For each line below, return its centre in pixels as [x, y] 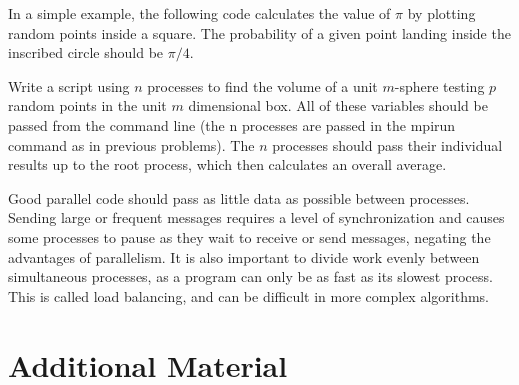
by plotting [441, 13]
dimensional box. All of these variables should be [338, 105]
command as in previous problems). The [131, 144]
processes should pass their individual [387, 144]
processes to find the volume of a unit [262, 85]
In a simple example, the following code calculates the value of [199, 13]
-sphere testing [439, 85]
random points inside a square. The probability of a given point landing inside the [259, 32]
